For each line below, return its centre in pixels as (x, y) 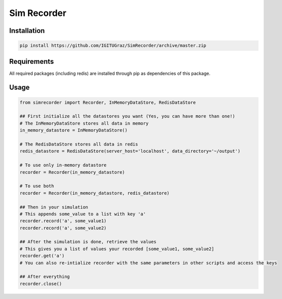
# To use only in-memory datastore (63, 165)
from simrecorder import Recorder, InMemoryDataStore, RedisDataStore (108, 102)
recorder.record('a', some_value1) (63, 221)
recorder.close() (41, 284)
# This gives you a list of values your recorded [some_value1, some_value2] (117, 249)
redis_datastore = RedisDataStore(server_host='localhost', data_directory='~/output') (130, 151)
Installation (27, 31)
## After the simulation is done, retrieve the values (88, 242)
